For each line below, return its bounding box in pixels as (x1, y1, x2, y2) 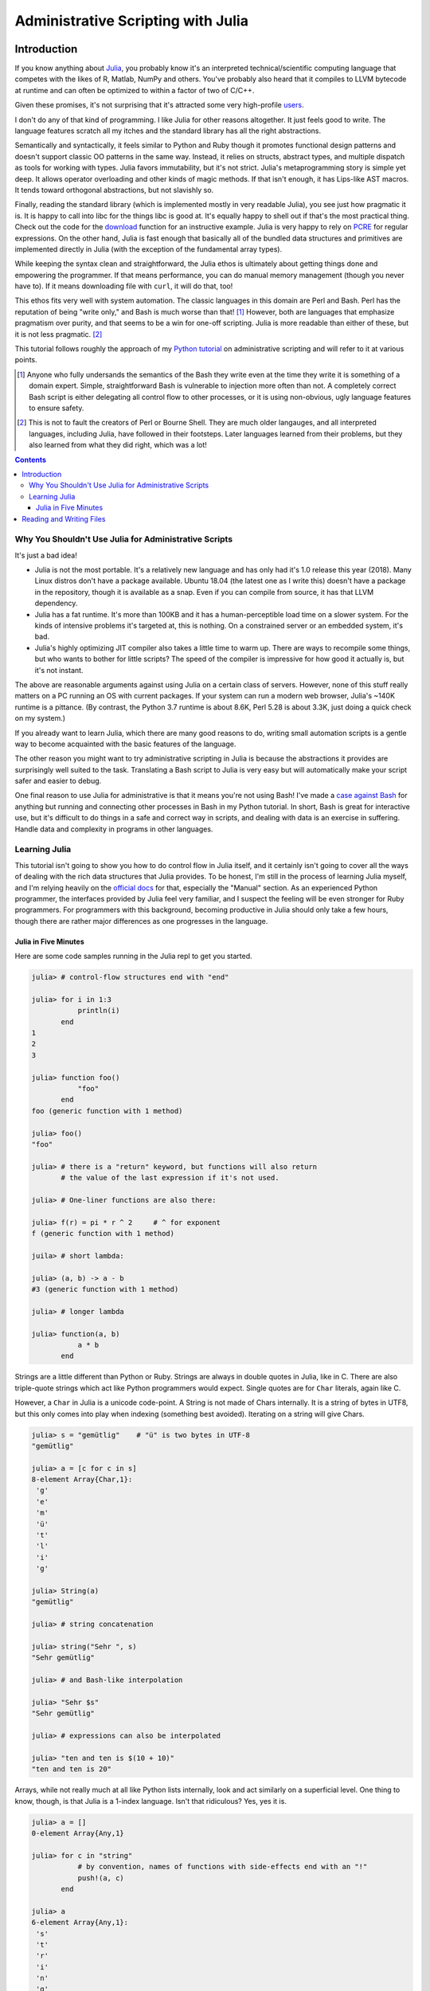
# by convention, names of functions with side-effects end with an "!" (77, 1862, 368, 1872)
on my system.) (14, 714, 66, 723)
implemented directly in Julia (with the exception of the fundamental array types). (14, 244, 283, 254)
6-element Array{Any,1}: (31, 1918, 129, 1927)
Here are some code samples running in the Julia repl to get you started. (14, 952, 252, 961)
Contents (14, 455, 47, 464)
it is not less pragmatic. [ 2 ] (14, 329, 103, 338)
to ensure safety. (29, 403, 84, 413)
